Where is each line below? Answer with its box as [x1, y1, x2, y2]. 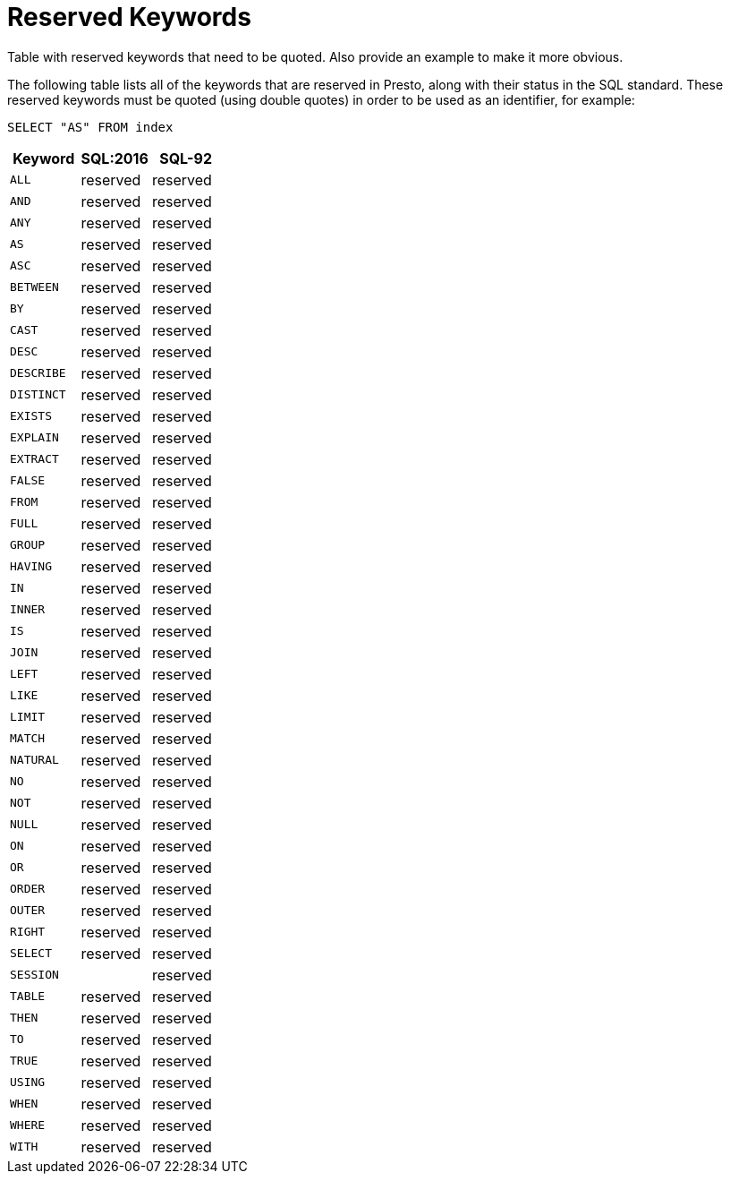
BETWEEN [10, 280, 59, 295]
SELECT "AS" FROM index [7, 119, 174, 134]
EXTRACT [10, 452, 59, 466]
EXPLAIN [10, 431, 59, 445]
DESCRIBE [10, 366, 66, 381]
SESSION [10, 968, 59, 982]
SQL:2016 [81, 149, 149, 167]
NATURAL [10, 753, 59, 767]
